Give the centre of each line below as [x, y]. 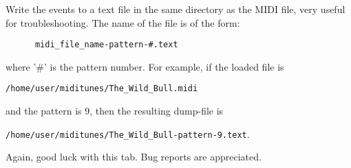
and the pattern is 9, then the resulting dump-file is [115, 111]
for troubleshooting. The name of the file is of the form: [123, 22]
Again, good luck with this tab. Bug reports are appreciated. [134, 157]
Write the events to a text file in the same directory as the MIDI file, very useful [175, 9]
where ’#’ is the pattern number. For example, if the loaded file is [145, 66]
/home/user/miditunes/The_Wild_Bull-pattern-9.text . [128, 133]
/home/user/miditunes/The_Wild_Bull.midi [102, 89]
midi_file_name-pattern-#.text [106, 45]
